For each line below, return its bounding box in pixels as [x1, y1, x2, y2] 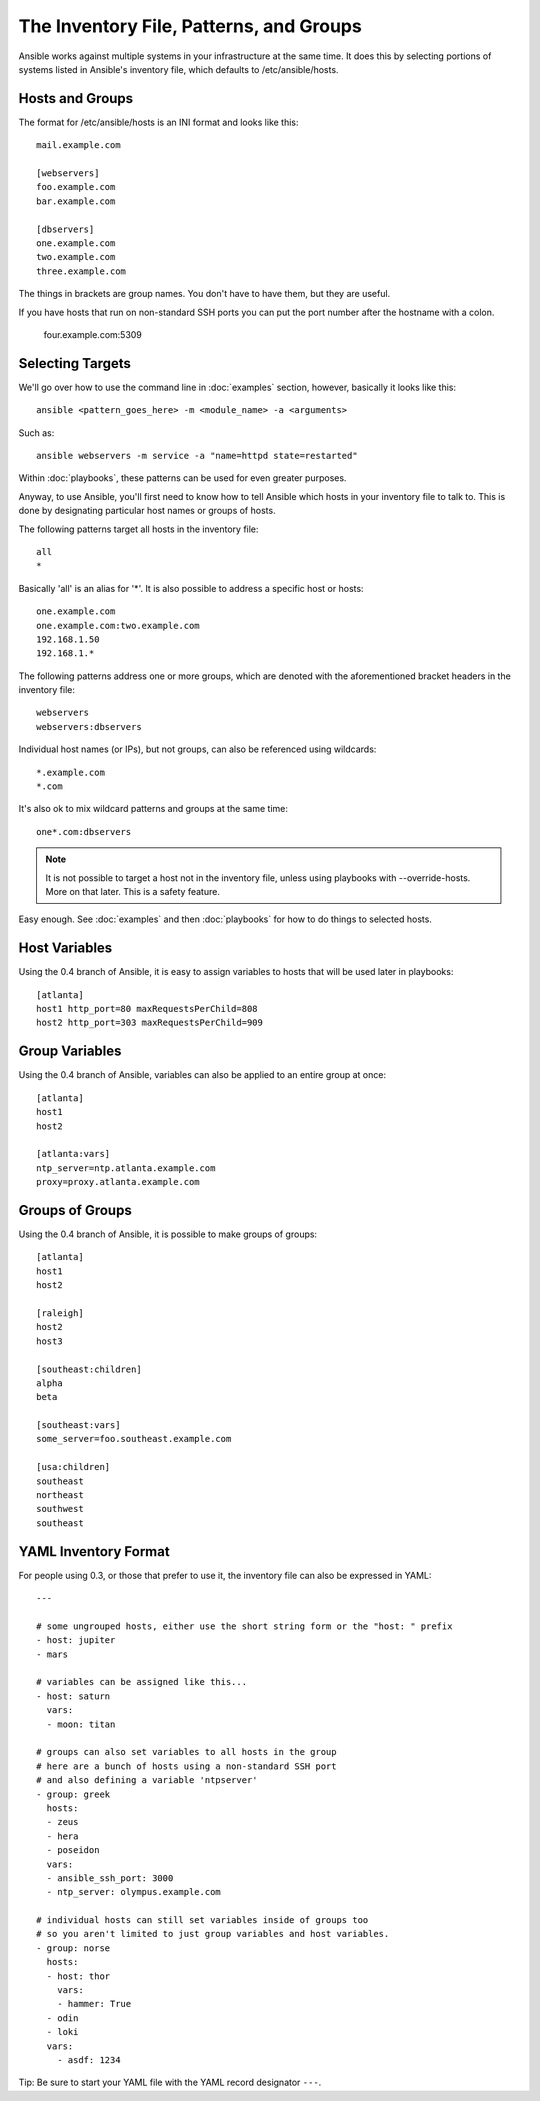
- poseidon [46, 1845, 100, 1856]
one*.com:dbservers [36, 826, 132, 837]
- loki [46, 2026, 79, 2038]
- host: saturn [36, 1690, 111, 1702]
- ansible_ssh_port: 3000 [46, 1872, 174, 1884]
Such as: [18, 426, 55, 439]
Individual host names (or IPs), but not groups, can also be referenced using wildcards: [18, 743, 377, 755]
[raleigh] [36, 1307, 84, 1319]
